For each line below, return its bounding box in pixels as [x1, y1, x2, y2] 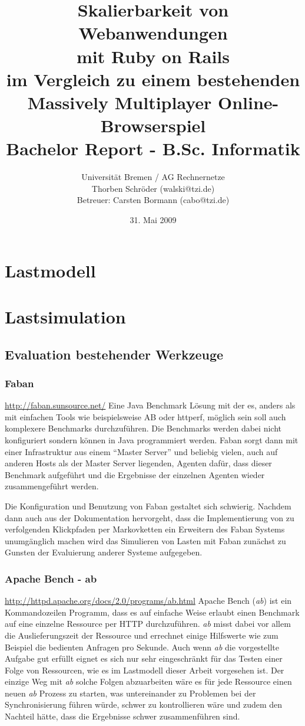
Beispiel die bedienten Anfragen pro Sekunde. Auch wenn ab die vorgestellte [5, 640, 279, 653]
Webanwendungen [78, 21, 228, 45]
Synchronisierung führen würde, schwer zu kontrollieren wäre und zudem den [5, 698, 283, 711]
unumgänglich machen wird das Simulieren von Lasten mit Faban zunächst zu [5, 534, 286, 547]
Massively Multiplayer [27, 90, 212, 114]
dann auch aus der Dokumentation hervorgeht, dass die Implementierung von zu [5, 511, 294, 524]
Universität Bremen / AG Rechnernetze [81, 171, 225, 183]
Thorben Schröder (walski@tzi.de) [91, 182, 215, 194]
